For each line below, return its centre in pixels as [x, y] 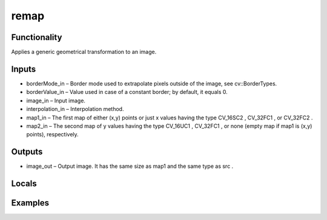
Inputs [24, 69]
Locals [24, 184]
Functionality [37, 37]
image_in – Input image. [56, 101]
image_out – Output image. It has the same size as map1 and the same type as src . [130, 166]
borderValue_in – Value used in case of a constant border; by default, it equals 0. [127, 92]
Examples [30, 203]
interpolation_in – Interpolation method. [75, 109]
